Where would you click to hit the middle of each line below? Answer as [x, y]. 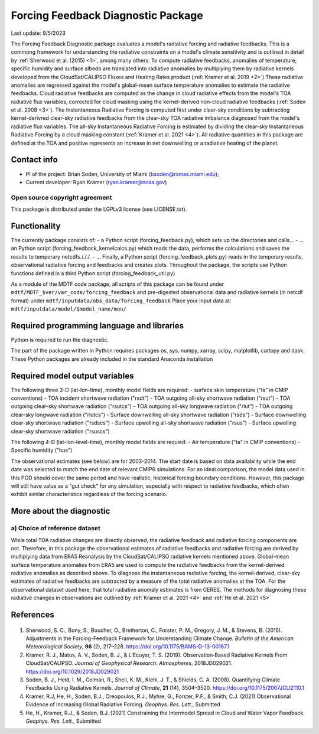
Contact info [35, 160]
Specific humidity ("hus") [42, 450]
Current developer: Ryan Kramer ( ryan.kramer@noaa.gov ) [96, 182]
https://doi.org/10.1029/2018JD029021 [72, 671]
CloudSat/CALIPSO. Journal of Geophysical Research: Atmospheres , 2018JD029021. [129, 663]
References [32, 615]
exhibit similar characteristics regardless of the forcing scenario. [89, 494]
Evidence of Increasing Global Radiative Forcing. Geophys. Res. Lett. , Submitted [123, 704]
